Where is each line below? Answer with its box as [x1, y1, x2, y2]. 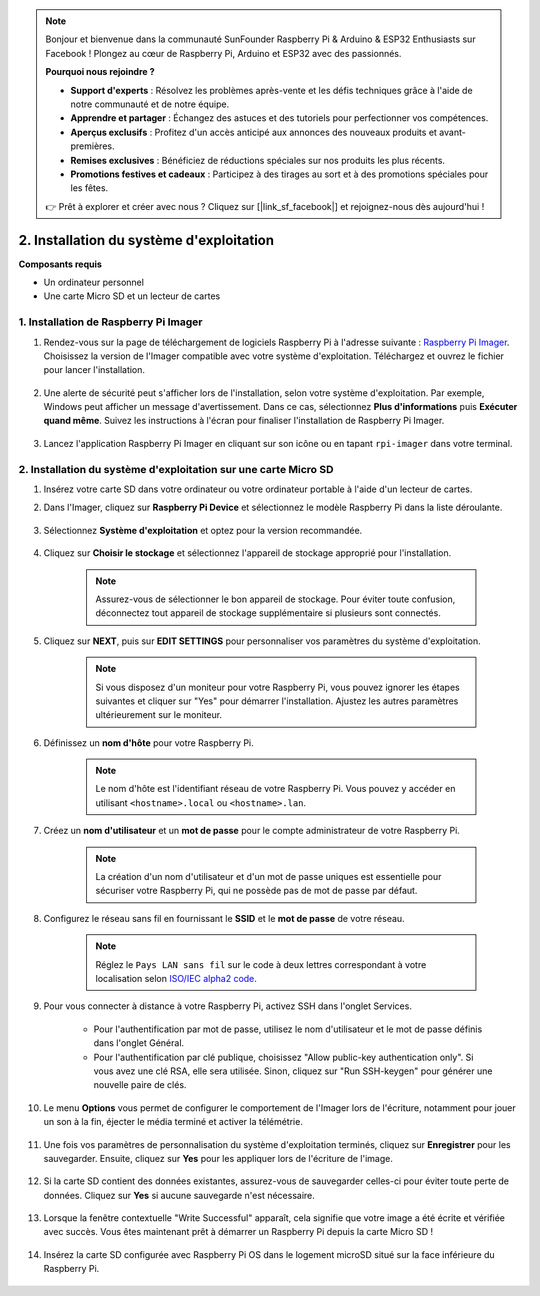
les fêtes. [70, 182, 109, 194]
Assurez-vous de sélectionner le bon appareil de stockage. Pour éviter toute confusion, [95, 593, 456, 605]
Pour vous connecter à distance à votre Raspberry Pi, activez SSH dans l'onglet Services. [43, 1000, 412, 1012]
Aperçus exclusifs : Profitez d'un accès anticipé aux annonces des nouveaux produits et [70, 126, 437, 138]
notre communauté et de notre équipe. [70, 98, 230, 110]
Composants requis [18, 258, 102, 270]
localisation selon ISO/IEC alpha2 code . [95, 972, 257, 984]
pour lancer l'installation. [43, 364, 145, 376]
